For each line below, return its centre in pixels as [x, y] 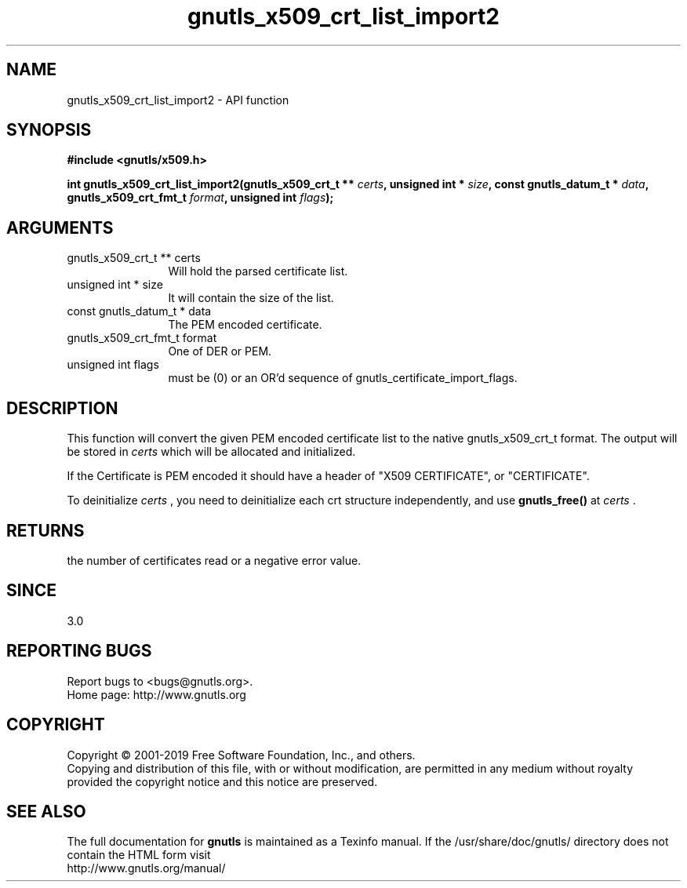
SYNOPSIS [49, 130]
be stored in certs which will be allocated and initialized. [211, 452]
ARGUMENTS [60, 227]
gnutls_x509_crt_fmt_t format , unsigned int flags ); [200, 198]
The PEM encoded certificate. [245, 325]
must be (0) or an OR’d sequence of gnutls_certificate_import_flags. [343, 378]
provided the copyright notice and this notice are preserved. [222, 781]
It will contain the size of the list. [251, 298]
